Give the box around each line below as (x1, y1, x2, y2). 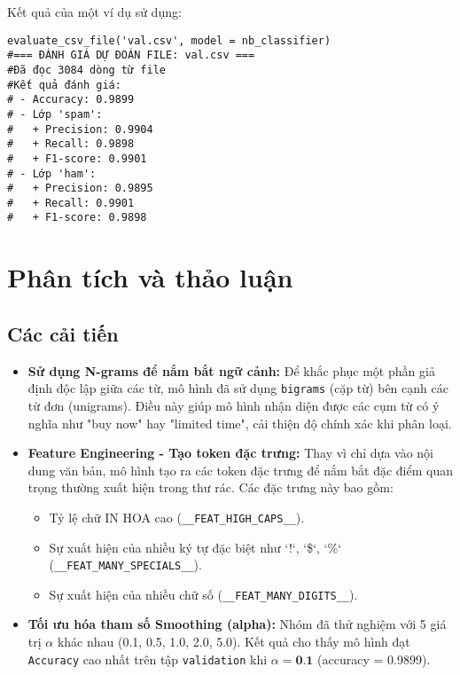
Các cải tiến (7, 319, 119, 347)
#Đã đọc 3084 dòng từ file (7, 63, 166, 76)
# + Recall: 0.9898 (7, 137, 135, 151)
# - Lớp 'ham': (7, 167, 97, 180)
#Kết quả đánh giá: (7, 78, 121, 91)
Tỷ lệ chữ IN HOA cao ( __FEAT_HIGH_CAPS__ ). (49, 507, 305, 526)
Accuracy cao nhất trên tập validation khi (27, 649, 268, 668)
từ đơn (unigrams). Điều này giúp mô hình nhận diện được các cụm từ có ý (27, 396, 440, 414)
